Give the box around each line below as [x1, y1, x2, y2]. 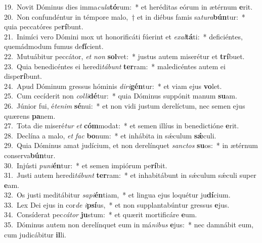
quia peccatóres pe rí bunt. [4, 21, 83, 32]
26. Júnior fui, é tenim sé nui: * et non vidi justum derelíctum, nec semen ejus [4, 100, 245, 111]
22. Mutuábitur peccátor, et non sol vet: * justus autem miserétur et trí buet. [4, 51, 245, 61]
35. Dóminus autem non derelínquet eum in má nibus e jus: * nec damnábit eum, [4, 219, 254, 230]
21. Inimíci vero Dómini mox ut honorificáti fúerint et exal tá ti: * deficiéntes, [4, 31, 243, 41]
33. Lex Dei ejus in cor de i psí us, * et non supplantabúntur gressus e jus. [4, 199, 230, 210]
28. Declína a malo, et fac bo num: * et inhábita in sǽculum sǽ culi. [4, 130, 216, 140]
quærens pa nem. [4, 110, 56, 121]
